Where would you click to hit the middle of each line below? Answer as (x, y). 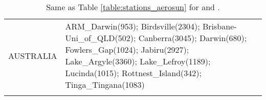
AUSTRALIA (33, 55)
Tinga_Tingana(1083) (105, 85)
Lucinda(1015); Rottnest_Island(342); (133, 73)
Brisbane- (219, 26)
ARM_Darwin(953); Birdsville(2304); (132, 26)
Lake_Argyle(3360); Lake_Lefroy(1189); (138, 61)
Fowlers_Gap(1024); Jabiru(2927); (127, 49)
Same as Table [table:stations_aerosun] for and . (133, 7)
